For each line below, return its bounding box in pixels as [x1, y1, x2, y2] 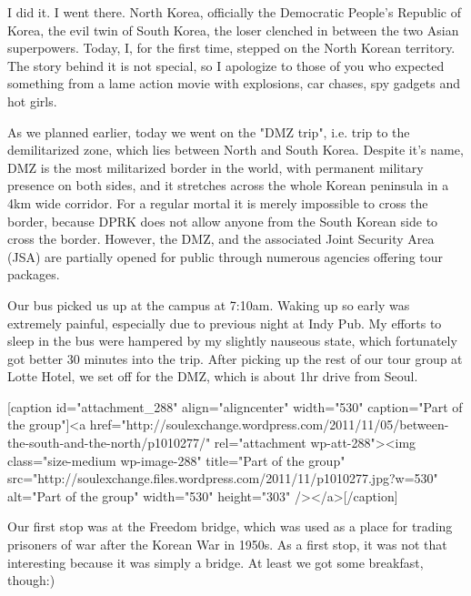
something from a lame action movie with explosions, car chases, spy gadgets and [7, 74, 460, 93]
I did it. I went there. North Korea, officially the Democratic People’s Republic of [7, 3, 461, 21]
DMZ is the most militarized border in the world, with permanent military [7, 157, 424, 177]
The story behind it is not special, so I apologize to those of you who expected [7, 56, 445, 75]
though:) [7, 571, 55, 590]
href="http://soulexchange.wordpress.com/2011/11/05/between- [89, 415, 449, 434]
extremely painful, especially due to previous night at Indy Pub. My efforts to [7, 313, 442, 332]
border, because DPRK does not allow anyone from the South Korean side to [7, 211, 438, 230]
